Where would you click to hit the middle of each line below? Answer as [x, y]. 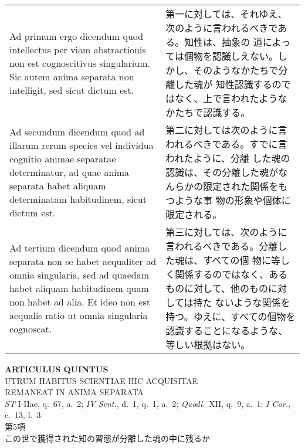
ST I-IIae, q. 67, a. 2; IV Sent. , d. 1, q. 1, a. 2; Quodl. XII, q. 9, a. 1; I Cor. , [148, 403]
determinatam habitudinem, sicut [78, 199]
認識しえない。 [245, 56]
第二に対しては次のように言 [226, 130]
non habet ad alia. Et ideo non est [80, 301]
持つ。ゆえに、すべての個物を [231, 316]
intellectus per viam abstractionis [78, 49]
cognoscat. [31, 328]
